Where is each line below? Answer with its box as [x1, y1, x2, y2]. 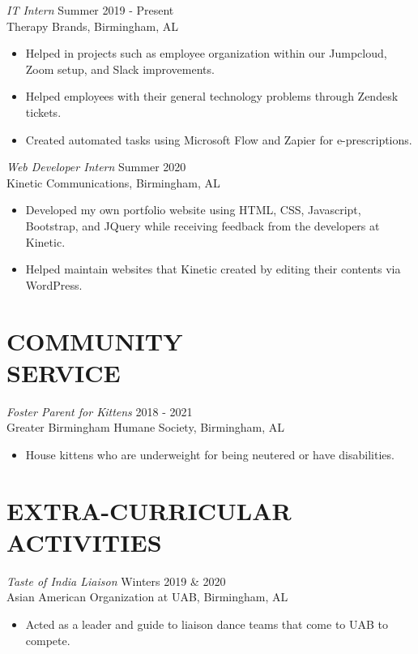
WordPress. [25, 276, 83, 293]
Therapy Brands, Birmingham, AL [6, 17, 178, 34]
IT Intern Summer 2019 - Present [6, 2, 174, 18]
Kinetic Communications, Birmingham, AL [6, 174, 220, 191]
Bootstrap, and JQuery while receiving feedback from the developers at [25, 217, 380, 234]
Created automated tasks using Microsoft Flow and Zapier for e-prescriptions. [25, 131, 412, 148]
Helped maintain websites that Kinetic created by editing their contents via [25, 260, 401, 278]
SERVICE [6, 355, 121, 389]
